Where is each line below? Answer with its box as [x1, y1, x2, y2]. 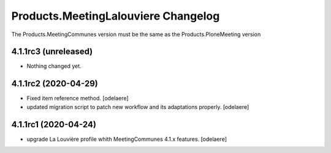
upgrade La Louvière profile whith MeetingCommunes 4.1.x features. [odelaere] [26, 135, 227, 143]
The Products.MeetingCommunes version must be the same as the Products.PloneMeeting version [11, 31, 261, 38]
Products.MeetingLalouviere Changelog [11, 9, 220, 23]
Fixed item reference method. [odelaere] [26, 95, 129, 102]
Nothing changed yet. [26, 62, 82, 70]
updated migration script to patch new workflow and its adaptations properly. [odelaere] [26, 103, 249, 110]
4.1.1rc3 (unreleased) [11, 47, 93, 57]
